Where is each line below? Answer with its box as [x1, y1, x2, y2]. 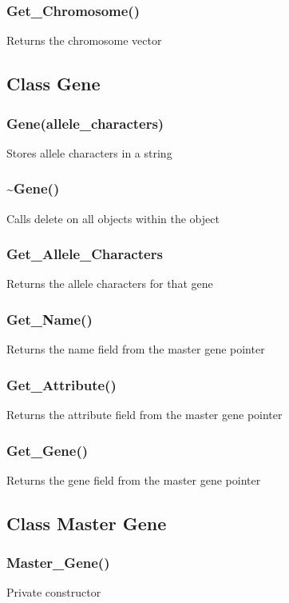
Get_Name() [6, 309, 93, 329]
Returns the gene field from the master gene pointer [6, 471, 261, 488]
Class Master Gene [6, 510, 167, 535]
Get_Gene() [6, 440, 89, 460]
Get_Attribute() [6, 374, 117, 394]
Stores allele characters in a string [6, 144, 172, 161]
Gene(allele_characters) [6, 113, 164, 133]
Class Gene [6, 71, 101, 96]
